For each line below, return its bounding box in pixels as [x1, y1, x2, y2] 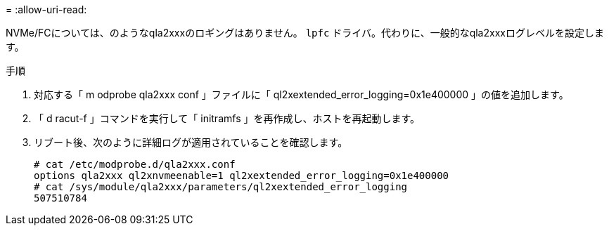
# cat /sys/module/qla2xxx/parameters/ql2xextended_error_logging [34, 181, 408, 192]
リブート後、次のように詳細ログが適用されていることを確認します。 [34, 136, 348, 148]
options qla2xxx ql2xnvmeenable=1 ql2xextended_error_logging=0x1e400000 [34, 170, 449, 181]
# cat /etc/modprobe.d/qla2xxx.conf [34, 159, 236, 170]
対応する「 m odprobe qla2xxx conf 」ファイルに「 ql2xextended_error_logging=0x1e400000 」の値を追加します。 [34, 88, 569, 100]
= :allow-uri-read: [6, 4, 87, 15]
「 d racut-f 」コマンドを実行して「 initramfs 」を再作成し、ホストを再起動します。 [34, 112, 421, 124]
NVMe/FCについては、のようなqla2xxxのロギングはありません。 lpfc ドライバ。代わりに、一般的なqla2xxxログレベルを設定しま [6, 27, 604, 39]
